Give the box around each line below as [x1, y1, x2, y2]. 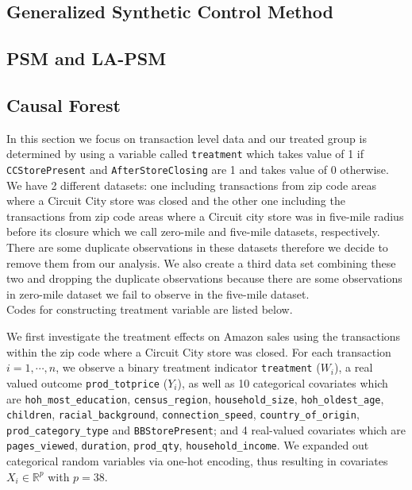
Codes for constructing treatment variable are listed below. [6, 301, 293, 318]
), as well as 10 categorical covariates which [177, 374, 388, 391]
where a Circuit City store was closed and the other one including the [6, 192, 345, 209]
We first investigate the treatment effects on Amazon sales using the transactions [6, 328, 401, 345]
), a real [334, 359, 373, 376]
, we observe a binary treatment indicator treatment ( [56, 359, 321, 376]
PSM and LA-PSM [6, 46, 167, 71]
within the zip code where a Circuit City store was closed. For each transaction [6, 343, 391, 360]
